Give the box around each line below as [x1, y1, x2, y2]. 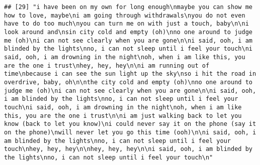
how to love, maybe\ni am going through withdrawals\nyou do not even [4, 12, 245, 19]
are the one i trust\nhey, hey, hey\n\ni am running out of [4, 62, 210, 69]
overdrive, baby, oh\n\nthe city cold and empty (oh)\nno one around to [4, 78, 252, 86]
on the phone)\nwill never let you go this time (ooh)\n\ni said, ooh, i [4, 128, 256, 136]
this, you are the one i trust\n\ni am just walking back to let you [4, 112, 242, 119]
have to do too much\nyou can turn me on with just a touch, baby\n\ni [4, 20, 249, 28]
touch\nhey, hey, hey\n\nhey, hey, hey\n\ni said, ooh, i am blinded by [4, 145, 252, 153]
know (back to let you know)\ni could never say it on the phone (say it [4, 120, 256, 128]
